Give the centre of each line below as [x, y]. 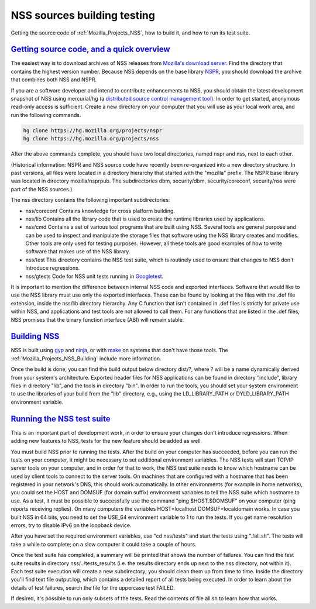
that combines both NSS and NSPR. [54, 80]
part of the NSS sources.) [42, 189]
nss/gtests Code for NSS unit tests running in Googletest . [95, 276]
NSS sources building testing [83, 15]
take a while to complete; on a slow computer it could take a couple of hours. [104, 544]
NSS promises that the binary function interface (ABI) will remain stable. [97, 319]
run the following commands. [46, 115]
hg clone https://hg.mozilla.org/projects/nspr [92, 130]
